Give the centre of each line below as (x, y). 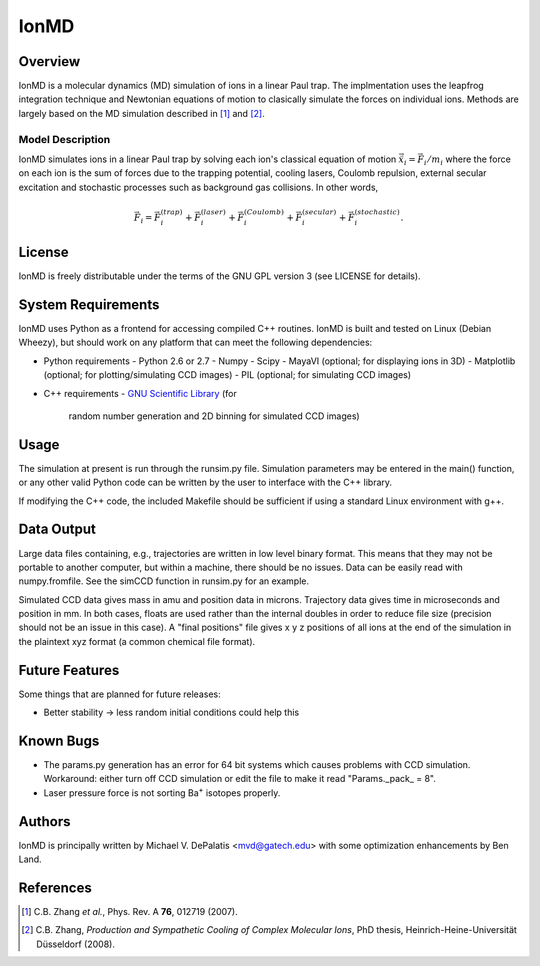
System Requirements (89, 304)
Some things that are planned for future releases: (120, 694)
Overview (49, 61)
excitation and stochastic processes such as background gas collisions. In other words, (198, 187)
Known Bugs (59, 740)
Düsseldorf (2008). (75, 944)
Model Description (64, 139)
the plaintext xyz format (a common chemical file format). (137, 641)
